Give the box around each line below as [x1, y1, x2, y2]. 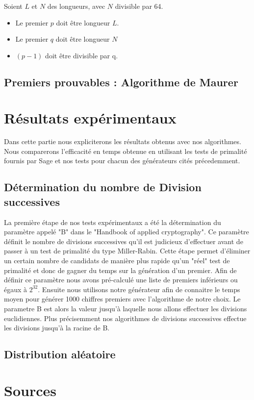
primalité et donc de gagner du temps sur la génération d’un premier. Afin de [4, 265, 237, 275]
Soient [4, 1, 23, 11]
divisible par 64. [115, 1, 163, 11]
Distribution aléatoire [4, 347, 116, 362]
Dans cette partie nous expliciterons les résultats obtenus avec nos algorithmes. [4, 136, 241, 147]
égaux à [4, 284, 27, 294]
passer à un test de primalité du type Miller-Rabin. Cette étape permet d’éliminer [4, 246, 251, 256]
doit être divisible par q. [45, 50, 118, 60]
